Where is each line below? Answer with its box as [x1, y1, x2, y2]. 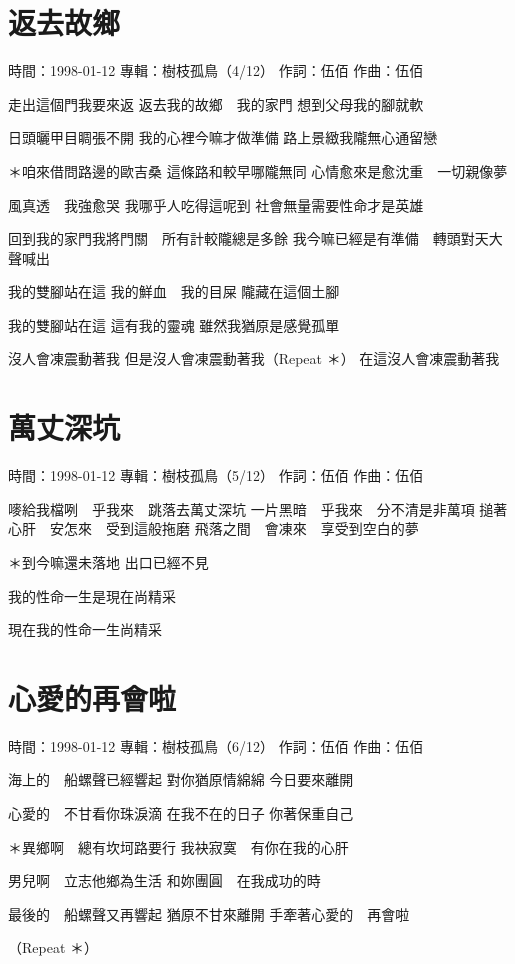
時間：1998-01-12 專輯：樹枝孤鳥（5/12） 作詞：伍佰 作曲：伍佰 [8, 465, 424, 486]
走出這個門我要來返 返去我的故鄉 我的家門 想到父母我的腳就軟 [8, 93, 424, 114]
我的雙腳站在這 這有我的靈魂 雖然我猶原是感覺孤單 [8, 314, 340, 335]
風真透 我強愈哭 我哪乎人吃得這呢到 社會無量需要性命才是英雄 [8, 194, 424, 215]
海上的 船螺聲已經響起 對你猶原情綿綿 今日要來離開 [8, 769, 354, 790]
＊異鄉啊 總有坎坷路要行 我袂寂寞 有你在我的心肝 [8, 836, 349, 857]
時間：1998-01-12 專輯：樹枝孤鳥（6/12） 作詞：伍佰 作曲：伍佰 [8, 735, 424, 756]
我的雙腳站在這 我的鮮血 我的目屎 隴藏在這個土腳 [8, 281, 340, 302]
